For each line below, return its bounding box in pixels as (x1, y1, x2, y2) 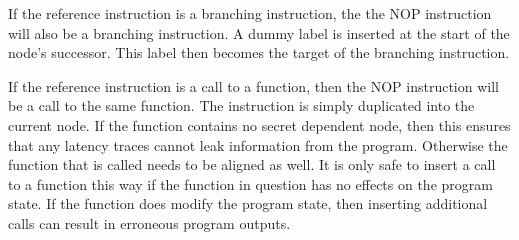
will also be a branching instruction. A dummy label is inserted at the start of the (8, 22, 510, 43)
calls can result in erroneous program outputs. (8, 212, 291, 233)
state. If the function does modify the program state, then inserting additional (8, 193, 488, 214)
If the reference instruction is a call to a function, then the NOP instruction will (8, 75, 499, 96)
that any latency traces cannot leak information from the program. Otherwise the (8, 134, 508, 155)
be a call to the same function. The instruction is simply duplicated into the (8, 95, 475, 116)
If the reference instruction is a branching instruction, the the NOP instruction (8, 3, 492, 23)
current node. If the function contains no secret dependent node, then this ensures (8, 114, 511, 135)
